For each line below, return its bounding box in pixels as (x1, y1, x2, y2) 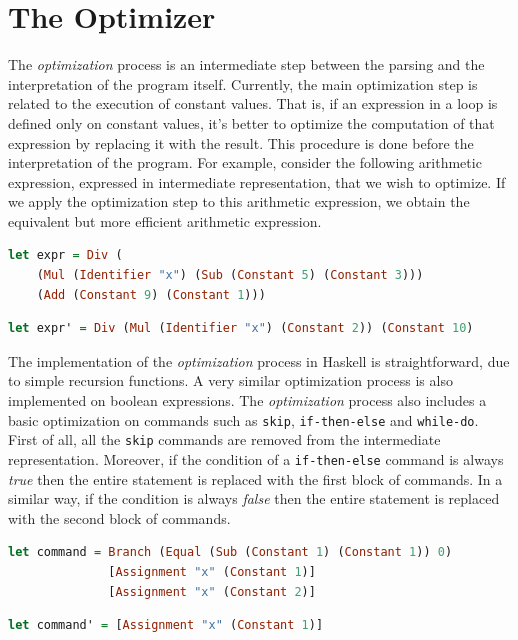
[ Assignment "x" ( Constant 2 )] (108, 584, 316, 599)
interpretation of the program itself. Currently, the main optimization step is (8, 73, 478, 94)
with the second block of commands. (8, 507, 231, 528)
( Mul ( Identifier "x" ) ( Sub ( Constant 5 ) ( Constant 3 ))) (36, 268, 424, 283)
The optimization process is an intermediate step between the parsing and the (8, 54, 485, 75)
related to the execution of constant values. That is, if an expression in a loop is (8, 93, 498, 114)
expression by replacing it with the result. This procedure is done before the (8, 132, 474, 153)
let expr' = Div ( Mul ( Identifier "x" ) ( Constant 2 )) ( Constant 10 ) (8, 321, 474, 336)
